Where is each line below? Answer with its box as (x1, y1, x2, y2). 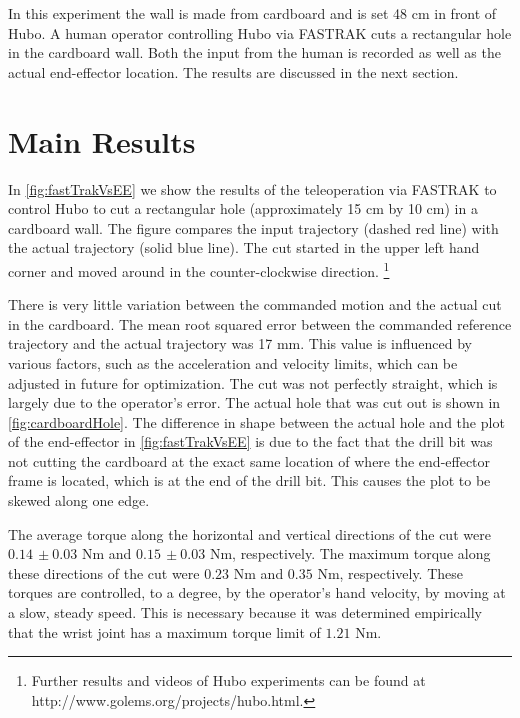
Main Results (8, 120, 196, 161)
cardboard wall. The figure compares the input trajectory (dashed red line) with (8, 217, 499, 238)
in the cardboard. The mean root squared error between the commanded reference (8, 313, 512, 334)
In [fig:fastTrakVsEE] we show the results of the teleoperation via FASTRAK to (8, 178, 497, 199)
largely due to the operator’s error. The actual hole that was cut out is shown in (8, 392, 501, 413)
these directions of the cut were (8, 562, 200, 583)
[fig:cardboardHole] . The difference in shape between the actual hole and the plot (8, 411, 505, 432)
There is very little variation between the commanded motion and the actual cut (8, 294, 502, 315)
